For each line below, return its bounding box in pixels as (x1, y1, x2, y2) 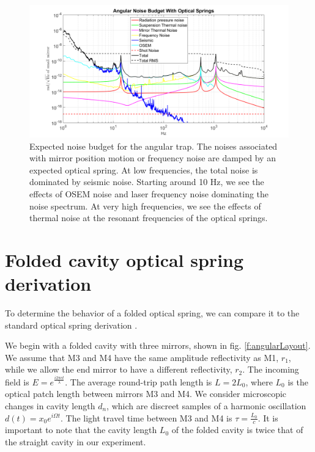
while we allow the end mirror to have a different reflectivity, (5, 363, 232, 376)
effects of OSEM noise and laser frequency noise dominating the (29, 187, 269, 200)
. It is (258, 411, 278, 424)
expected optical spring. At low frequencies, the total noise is (29, 163, 258, 176)
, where (245, 375, 273, 388)
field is (5, 375, 29, 388)
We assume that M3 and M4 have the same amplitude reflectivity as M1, (5, 351, 279, 363)
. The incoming (242, 363, 299, 376)
